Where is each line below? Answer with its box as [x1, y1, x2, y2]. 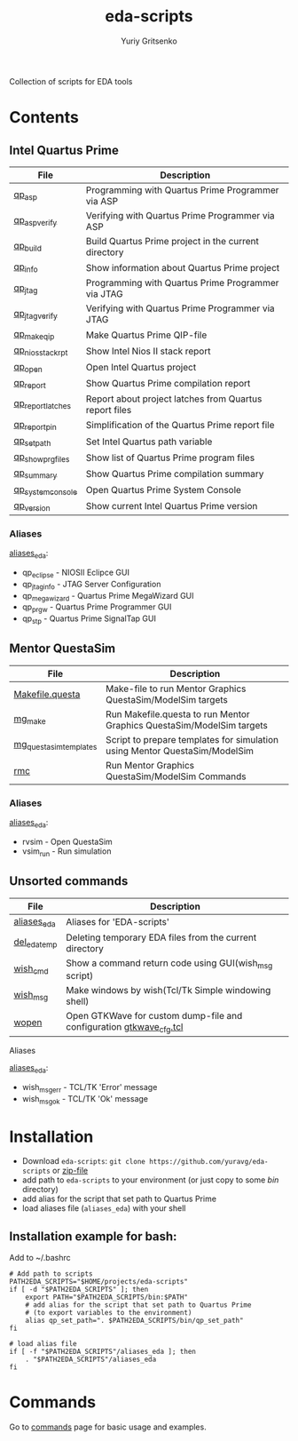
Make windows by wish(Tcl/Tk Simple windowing [66, 983, 271, 996]
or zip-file [51, 1166, 89, 1176]
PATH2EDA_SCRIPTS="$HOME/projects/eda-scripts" [9, 1278, 189, 1286]
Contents [9, 107, 80, 128]
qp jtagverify [13, 307, 58, 321]
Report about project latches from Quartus [85, 393, 263, 405]
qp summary [13, 466, 58, 481]
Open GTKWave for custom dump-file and [66, 1009, 243, 1022]
